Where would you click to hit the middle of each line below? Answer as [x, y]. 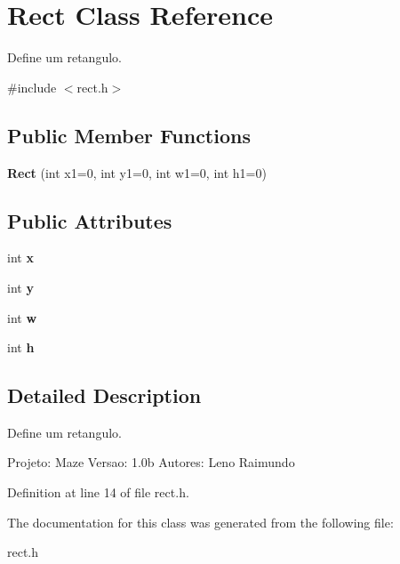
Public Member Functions [129, 135]
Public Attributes [90, 220]
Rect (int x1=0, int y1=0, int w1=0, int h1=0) [137, 172]
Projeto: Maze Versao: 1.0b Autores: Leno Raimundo [151, 462]
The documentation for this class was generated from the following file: [200, 522]
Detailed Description [104, 395]
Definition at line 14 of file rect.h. [98, 492]
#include [32, 87]
